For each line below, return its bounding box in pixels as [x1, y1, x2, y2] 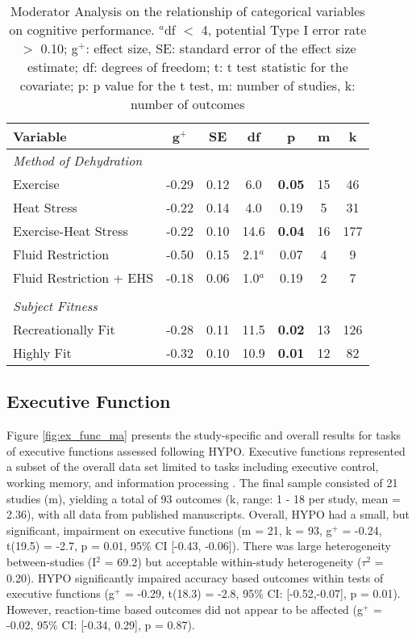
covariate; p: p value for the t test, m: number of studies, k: [19, 76, 356, 95]
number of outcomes [131, 95, 245, 113]
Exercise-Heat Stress [13, 221, 128, 240]
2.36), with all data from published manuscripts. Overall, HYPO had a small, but [6, 506, 410, 523]
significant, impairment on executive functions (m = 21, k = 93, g [6, 521, 332, 538]
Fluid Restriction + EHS [13, 268, 154, 287]
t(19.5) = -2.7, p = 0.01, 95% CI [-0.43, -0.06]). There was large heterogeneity [6, 537, 391, 554]
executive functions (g [6, 585, 114, 602]
